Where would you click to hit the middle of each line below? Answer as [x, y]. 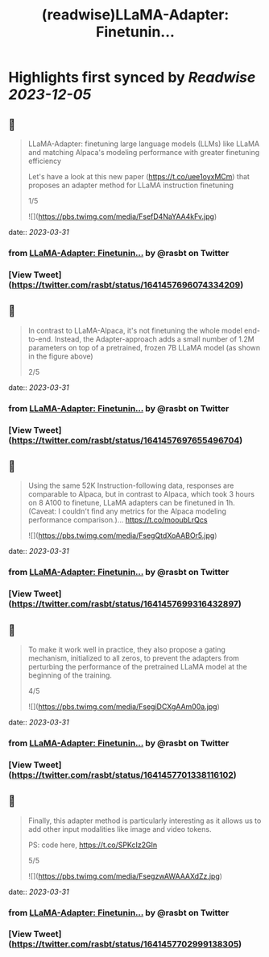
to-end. [41, 339]
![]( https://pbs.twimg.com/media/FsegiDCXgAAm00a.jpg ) [124, 706]
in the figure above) [61, 356]
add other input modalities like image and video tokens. [120, 829]
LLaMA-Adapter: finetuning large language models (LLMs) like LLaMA [144, 144]
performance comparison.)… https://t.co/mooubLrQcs [118, 520]
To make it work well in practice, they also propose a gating [126, 649]
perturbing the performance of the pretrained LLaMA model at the [137, 666]
